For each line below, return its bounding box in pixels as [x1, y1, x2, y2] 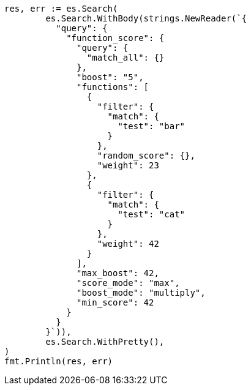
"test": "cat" [118, 209, 185, 219]
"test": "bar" [118, 121, 185, 131]
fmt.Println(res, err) [4, 356, 113, 366]
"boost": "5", [77, 72, 144, 82]
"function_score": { [66, 33, 165, 43]
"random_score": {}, [97, 151, 195, 160]
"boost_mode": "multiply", [77, 288, 206, 298]
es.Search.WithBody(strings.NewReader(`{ [45, 13, 247, 23]
